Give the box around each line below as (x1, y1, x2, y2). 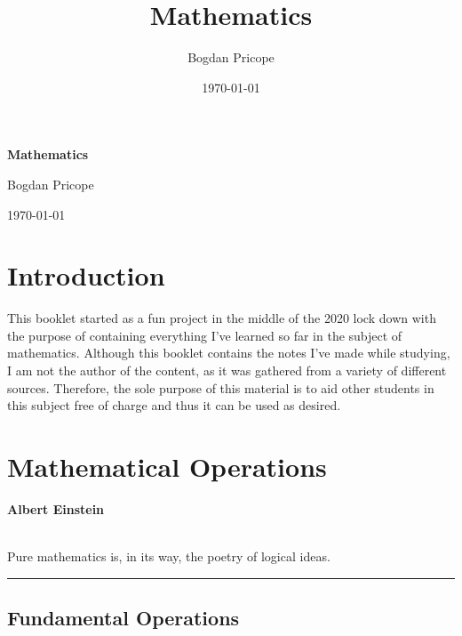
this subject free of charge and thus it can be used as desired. (7, 396, 341, 415)
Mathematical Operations (7, 447, 327, 484)
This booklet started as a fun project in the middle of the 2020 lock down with (7, 309, 436, 327)
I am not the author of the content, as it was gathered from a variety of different (7, 361, 447, 379)
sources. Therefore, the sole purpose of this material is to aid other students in (7, 378, 434, 397)
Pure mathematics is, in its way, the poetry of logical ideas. (7, 547, 331, 566)
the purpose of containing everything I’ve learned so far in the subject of (7, 326, 402, 344)
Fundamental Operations (7, 604, 240, 632)
